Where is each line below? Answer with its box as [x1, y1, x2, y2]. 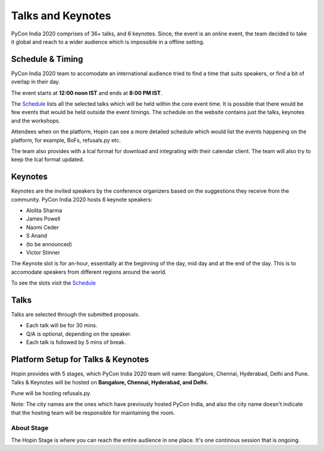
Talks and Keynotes [11, 9, 112, 22]
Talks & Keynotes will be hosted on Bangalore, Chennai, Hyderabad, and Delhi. [11, 378, 208, 386]
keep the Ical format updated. [11, 156, 85, 163]
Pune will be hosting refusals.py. [11, 389, 91, 396]
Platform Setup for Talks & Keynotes [11, 354, 149, 365]
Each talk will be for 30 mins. [26, 322, 98, 329]
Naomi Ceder [26, 223, 59, 231]
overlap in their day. [11, 78, 60, 85]
